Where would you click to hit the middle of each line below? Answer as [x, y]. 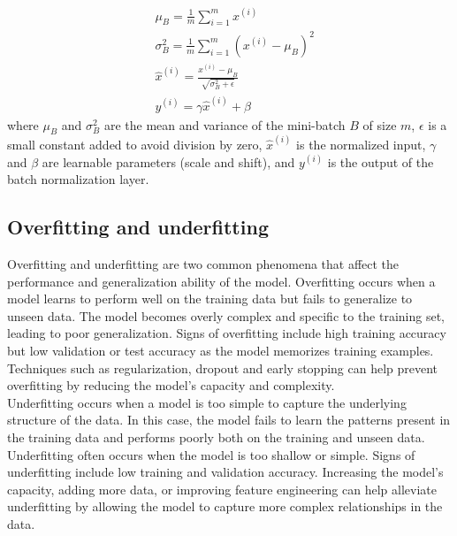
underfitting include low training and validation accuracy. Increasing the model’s [225, 472]
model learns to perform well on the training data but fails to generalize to [210, 299]
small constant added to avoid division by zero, [135, 145]
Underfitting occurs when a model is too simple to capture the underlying [207, 402]
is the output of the [381, 161]
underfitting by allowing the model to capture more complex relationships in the [225, 506]
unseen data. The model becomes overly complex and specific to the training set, [226, 315]
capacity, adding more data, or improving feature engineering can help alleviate [222, 489]
